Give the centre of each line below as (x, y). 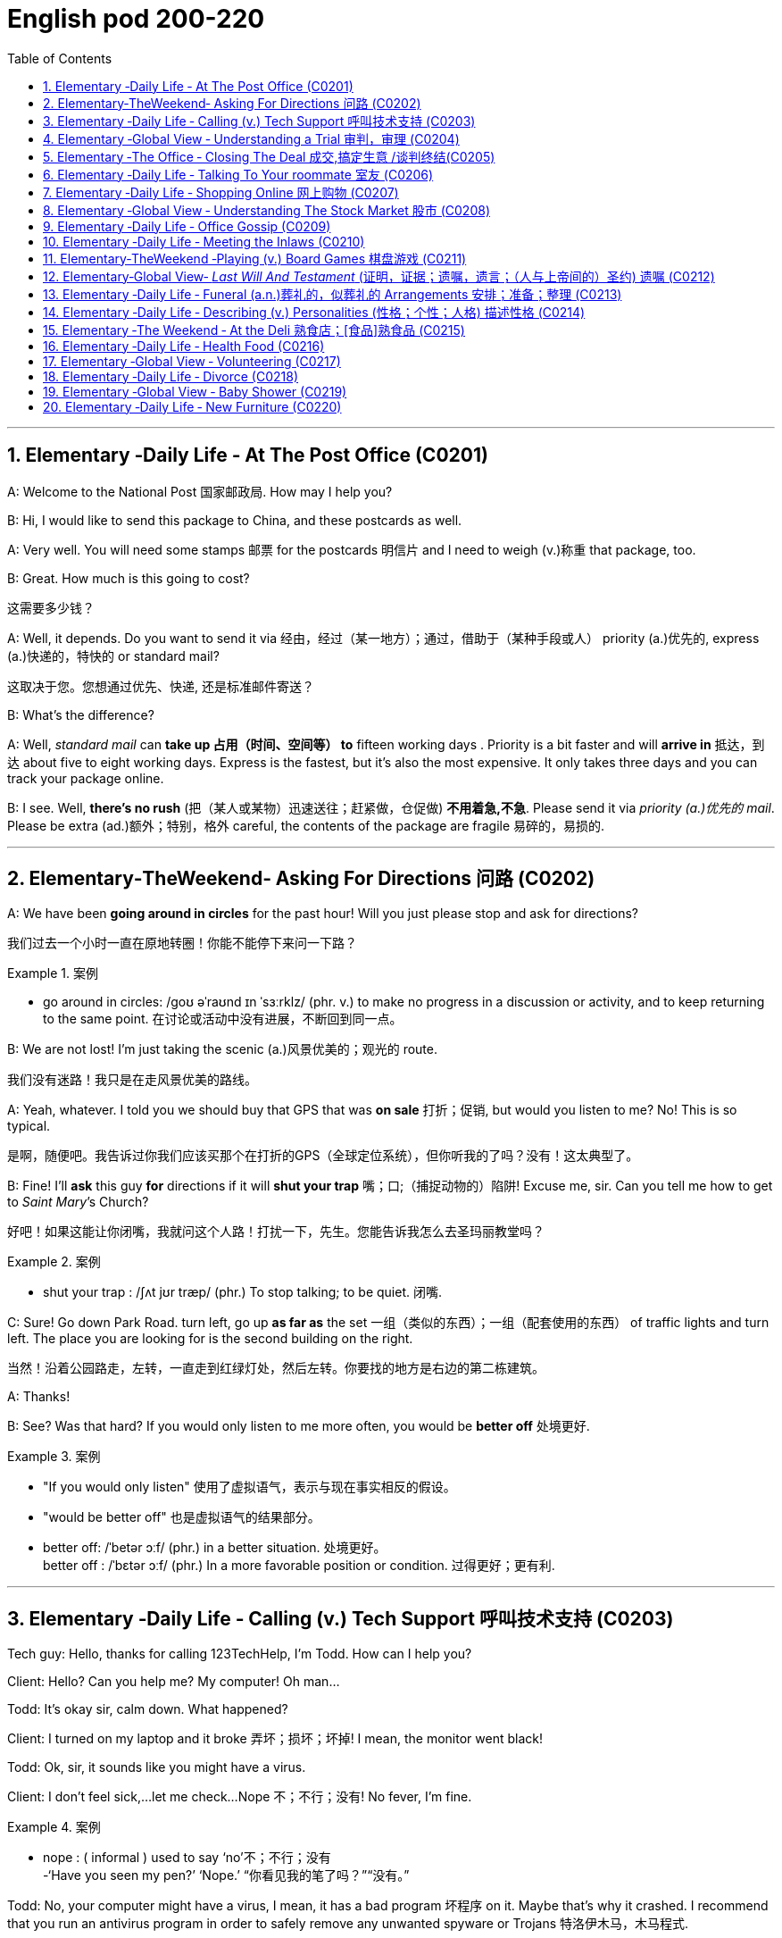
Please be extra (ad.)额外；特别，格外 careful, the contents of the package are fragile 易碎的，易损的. (306, 825)
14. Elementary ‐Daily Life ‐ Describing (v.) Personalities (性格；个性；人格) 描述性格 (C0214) (314, 312)
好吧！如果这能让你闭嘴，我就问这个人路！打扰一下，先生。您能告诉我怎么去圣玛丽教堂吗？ (276, 1232)
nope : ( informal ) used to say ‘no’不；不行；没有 (187, 1858)
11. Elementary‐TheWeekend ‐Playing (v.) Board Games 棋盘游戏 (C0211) (255, 258)
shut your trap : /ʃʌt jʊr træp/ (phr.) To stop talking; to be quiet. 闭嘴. (242, 1292)
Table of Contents (60, 58)
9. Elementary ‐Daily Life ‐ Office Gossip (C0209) (187, 226)
